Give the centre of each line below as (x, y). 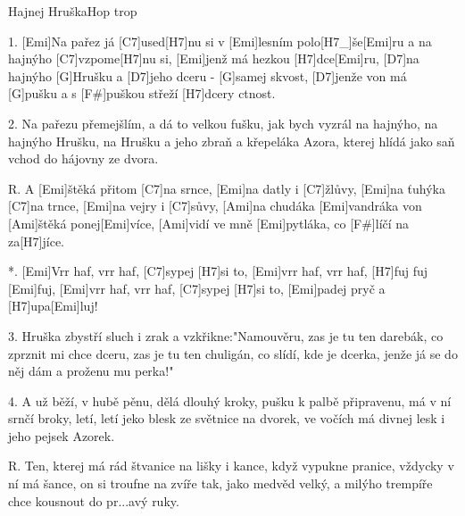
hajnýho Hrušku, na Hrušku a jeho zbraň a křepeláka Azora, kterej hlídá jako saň (232, 141)
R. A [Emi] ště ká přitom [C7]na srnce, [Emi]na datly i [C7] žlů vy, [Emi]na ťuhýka (227, 188)
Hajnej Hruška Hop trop (73, 11)
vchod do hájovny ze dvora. (83, 158)
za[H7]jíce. (36, 241)
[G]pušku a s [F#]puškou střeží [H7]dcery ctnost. (142, 93)
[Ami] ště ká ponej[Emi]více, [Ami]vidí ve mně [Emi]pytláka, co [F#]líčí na (209, 223)
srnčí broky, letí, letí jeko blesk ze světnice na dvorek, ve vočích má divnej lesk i (227, 418)
